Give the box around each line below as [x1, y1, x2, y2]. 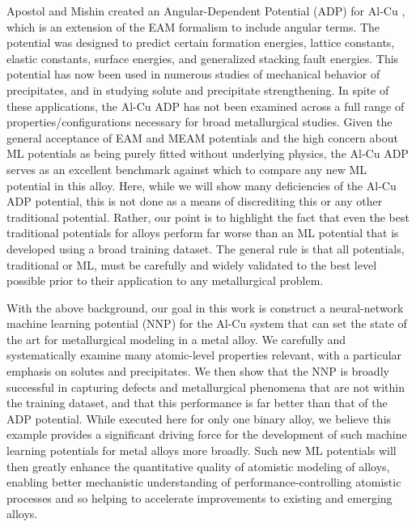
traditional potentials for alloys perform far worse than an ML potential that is [6, 224, 399, 241]
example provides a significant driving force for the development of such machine [6, 426, 407, 443]
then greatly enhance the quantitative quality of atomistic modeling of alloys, [6, 457, 390, 474]
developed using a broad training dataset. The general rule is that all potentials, [6, 240, 405, 257]
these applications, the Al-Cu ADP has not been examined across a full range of [6, 97, 405, 114]
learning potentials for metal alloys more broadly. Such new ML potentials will [6, 442, 397, 459]
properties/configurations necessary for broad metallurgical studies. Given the [6, 113, 393, 130]
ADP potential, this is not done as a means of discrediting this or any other [6, 193, 383, 210]
